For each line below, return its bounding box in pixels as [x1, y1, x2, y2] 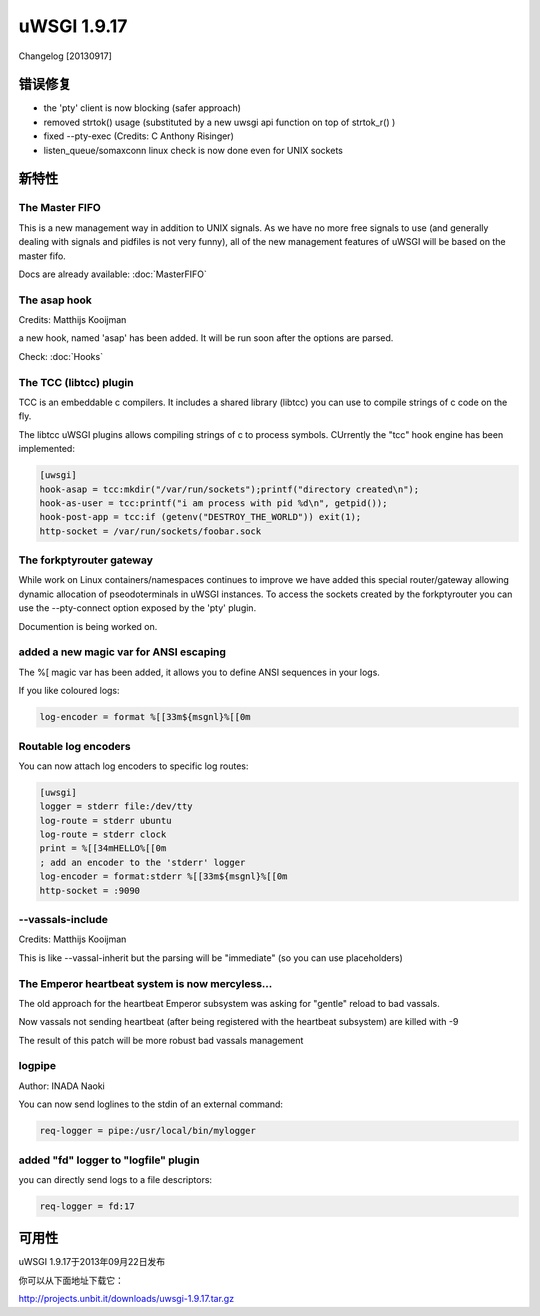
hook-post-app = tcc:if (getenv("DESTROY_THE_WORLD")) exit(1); [39, 511, 362, 523]
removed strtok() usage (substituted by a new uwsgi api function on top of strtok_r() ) [43, 116, 396, 128]
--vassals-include [18, 912, 109, 926]
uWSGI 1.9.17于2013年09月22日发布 [18, 1256, 165, 1268]
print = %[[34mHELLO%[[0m [39, 843, 167, 854]
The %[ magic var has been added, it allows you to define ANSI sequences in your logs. [18, 666, 380, 678]
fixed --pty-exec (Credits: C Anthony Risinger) [43, 130, 235, 142]
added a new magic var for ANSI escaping [18, 645, 227, 659]
